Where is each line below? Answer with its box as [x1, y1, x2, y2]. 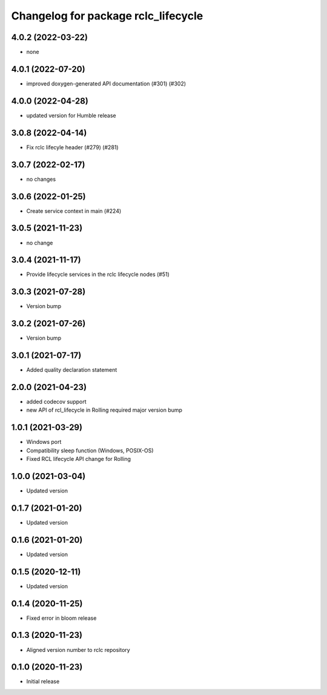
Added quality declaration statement [26, 366, 117, 374]
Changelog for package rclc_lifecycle [11, 9, 203, 22]
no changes [26, 175, 56, 183]
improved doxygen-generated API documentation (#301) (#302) [26, 79, 187, 87]
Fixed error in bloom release [26, 614, 97, 622]
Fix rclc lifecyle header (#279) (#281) [26, 143, 119, 151]
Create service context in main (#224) [26, 207, 122, 215]
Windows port [26, 438, 62, 446]
